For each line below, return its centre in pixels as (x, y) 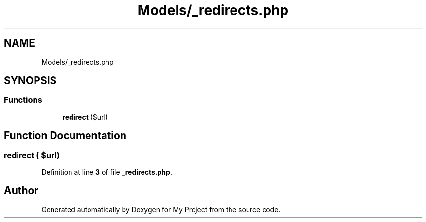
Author (21, 191)
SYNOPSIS (30, 81)
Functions (23, 100)
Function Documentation (65, 136)
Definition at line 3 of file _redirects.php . (107, 172)
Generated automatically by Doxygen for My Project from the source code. (161, 209)
